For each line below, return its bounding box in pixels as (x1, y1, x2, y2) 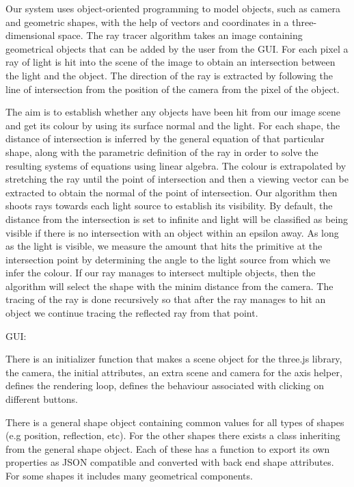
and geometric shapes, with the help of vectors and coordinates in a (5, 14, 289, 29)
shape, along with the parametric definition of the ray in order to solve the (5, 144, 318, 159)
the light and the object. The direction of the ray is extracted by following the (5, 68, 333, 82)
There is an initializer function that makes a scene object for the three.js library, (5, 352, 342, 366)
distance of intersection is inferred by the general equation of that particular (5, 131, 325, 146)
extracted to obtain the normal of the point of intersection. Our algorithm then (5, 185, 338, 199)
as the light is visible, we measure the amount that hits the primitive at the (5, 239, 323, 253)
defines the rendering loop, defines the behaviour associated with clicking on (5, 378, 324, 393)
